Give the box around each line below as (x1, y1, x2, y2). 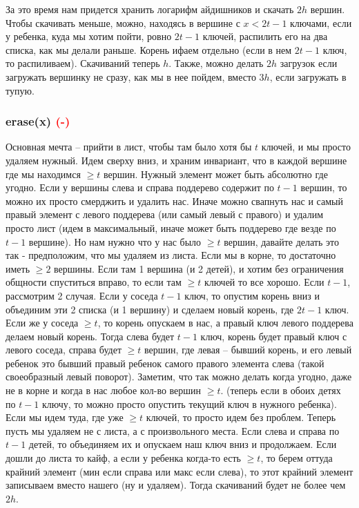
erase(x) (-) (6, 113, 70, 130)
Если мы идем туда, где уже (6, 410, 124, 424)
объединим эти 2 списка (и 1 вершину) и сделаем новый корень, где (6, 302, 294, 316)
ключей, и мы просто (261, 139, 351, 154)
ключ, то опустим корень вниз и (184, 288, 320, 302)
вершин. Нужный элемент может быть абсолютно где (103, 166, 328, 181)
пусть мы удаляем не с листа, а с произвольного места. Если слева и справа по (6, 423, 340, 438)
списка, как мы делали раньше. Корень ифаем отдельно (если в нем (6, 42, 292, 57)
